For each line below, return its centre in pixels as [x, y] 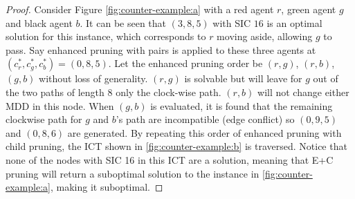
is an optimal [294, 22]
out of [326, 78]
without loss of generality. [93, 78]
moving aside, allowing [265, 36]
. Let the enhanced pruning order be [185, 63]
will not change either [303, 92]
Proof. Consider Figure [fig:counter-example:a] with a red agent [140, 9]
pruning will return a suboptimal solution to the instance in [133, 173]
